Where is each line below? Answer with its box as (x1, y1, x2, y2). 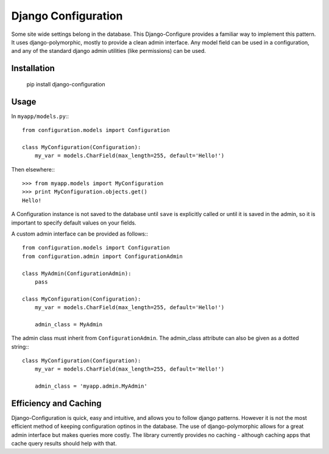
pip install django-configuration (26, 80, 106, 88)
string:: (11, 343, 29, 350)
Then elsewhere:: (11, 166, 55, 173)
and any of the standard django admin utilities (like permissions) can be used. (11, 47, 207, 55)
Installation (11, 63, 55, 74)
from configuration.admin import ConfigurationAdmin (22, 253, 183, 260)
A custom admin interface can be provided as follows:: (11, 230, 149, 237)
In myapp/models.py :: (11, 113, 69, 120)
